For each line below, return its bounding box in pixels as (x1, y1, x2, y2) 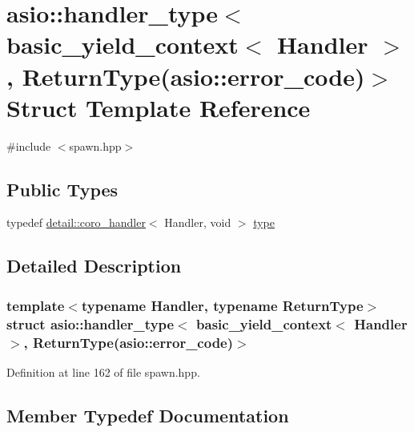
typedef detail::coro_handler (6, 214, 146, 231)
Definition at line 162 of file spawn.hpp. (6, 363, 200, 380)
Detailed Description (6, 253, 182, 278)
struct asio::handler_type (6, 313, 175, 333)
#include (6, 137, 51, 154)
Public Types (6, 176, 119, 201)
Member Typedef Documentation (6, 402, 289, 427)
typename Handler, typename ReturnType (81, 295, 364, 315)
